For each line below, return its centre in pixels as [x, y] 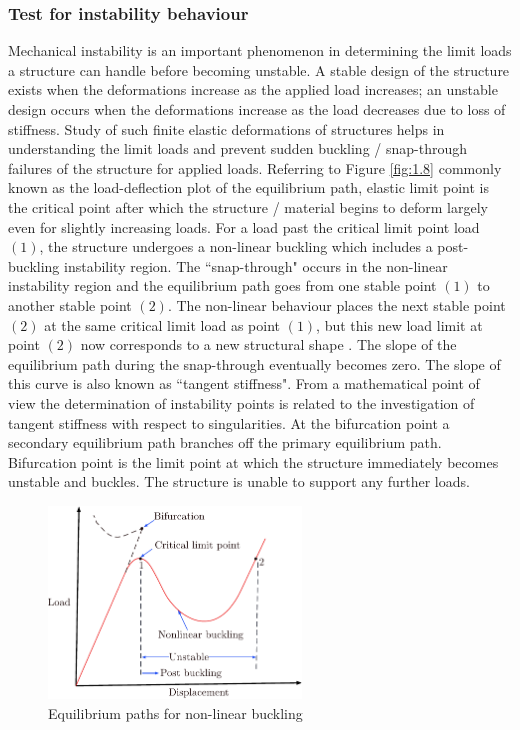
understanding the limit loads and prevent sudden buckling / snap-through [238, 148]
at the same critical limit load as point [162, 324]
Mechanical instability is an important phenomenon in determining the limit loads [260, 50]
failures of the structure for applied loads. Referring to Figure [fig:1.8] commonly [255, 167]
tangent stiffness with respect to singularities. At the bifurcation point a [229, 422]
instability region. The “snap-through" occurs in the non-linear [256, 265]
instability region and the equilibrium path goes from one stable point [222, 285]
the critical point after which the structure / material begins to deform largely [248, 206]
